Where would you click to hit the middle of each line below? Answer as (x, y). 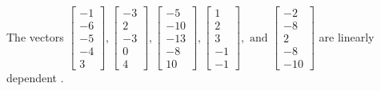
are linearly (347, 36)
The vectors (35, 36)
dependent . (35, 78)
